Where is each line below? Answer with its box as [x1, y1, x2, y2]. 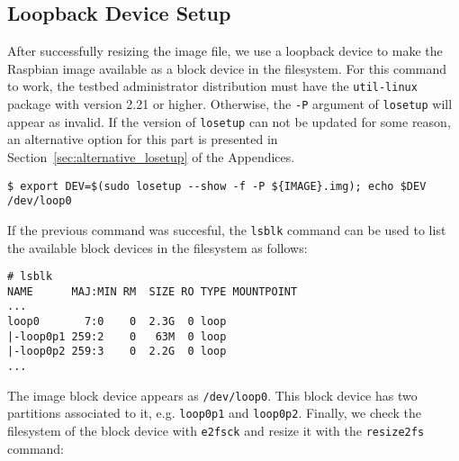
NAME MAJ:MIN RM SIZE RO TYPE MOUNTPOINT [7, 285, 298, 298]
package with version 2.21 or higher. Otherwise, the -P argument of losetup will [7, 95, 453, 113]
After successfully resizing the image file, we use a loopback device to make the [7, 41, 443, 60]
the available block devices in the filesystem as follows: [7, 238, 308, 257]
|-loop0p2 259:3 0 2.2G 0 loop [7, 345, 227, 358]
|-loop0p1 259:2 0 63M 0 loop [7, 330, 227, 343]
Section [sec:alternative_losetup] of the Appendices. [7, 147, 295, 166]
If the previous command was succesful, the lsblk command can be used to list [7, 220, 446, 239]
